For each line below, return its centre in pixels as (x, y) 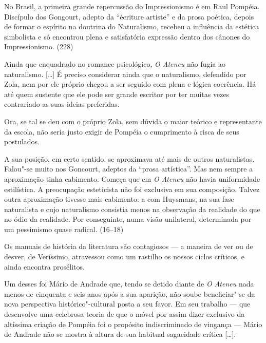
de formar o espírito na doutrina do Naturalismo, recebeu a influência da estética (132, 26)
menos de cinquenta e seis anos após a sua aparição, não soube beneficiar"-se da (130, 293)
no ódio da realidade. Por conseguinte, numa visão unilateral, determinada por (128, 219)
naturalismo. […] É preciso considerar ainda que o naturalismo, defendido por (125, 74)
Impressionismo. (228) (39, 46)
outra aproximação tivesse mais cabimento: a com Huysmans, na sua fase (119, 199)
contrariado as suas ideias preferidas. (62, 104)
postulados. (22, 141)
